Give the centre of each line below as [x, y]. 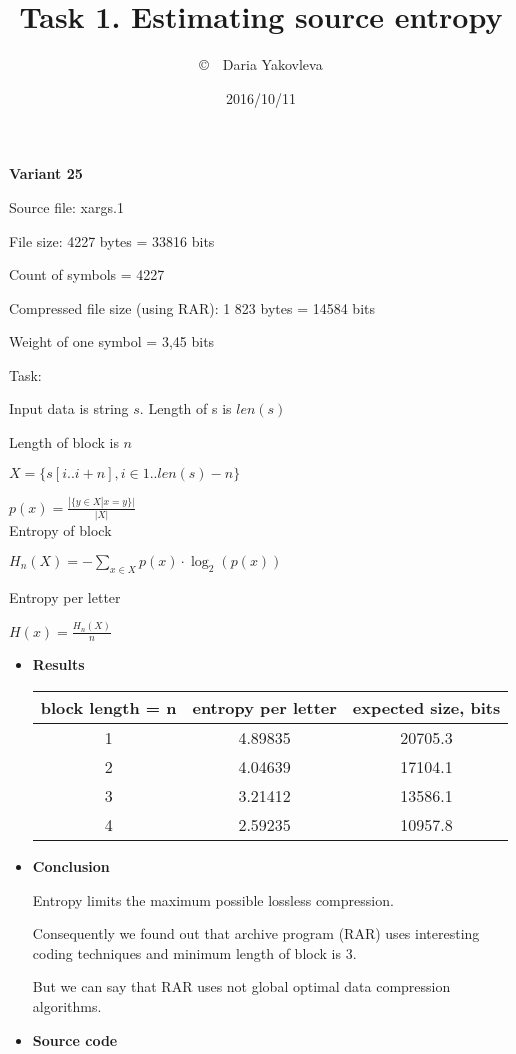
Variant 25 [46, 173]
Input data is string [69, 408]
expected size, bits [426, 707]
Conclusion [71, 866]
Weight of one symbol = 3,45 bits [112, 341]
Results [58, 664]
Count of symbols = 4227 [87, 274]
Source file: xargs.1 [66, 206]
